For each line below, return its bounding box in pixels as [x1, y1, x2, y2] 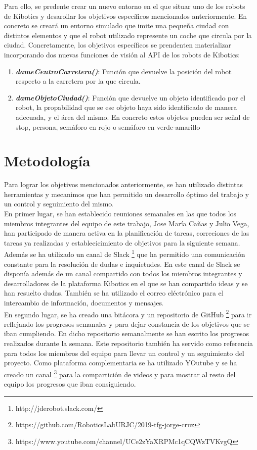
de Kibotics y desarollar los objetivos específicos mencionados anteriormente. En [4, 10, 247, 21]
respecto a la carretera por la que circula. [15, 76, 141, 86]
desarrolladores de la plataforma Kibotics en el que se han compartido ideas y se [4, 278, 248, 288]
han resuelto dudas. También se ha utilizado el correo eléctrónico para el [4, 288, 223, 298]
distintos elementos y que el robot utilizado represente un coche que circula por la [4, 30, 252, 40]
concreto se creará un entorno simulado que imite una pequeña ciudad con [4, 20, 229, 31]
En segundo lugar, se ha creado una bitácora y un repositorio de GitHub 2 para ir [4, 307, 252, 319]
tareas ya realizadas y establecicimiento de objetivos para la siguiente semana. [4, 237, 240, 248]
